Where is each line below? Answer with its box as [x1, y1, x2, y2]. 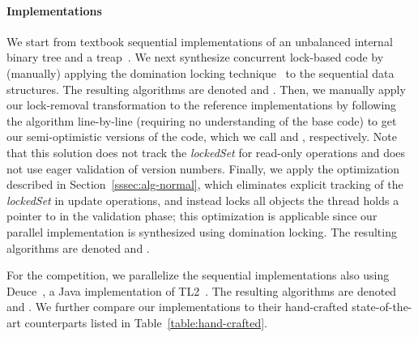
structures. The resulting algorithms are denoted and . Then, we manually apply [6, 80, 406, 97]
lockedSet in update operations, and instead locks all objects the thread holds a [6, 191, 399, 208]
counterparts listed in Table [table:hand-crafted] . [24, 314, 267, 331]
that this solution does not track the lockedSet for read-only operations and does [6, 143, 406, 160]
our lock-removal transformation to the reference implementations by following [6, 96, 397, 113]
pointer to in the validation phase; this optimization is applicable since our [6, 207, 377, 224]
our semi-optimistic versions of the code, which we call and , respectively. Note [6, 128, 397, 145]
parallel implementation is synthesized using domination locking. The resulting [6, 223, 397, 240]
